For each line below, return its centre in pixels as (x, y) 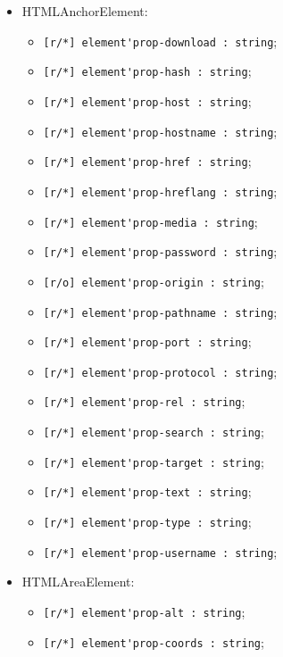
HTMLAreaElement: (78, 582)
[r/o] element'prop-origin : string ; (154, 281)
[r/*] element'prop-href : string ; (147, 161)
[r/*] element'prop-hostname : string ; (160, 131)
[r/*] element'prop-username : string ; (160, 551)
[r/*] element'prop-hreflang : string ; (160, 191)
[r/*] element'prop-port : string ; (147, 341)
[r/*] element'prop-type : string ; (147, 522)
